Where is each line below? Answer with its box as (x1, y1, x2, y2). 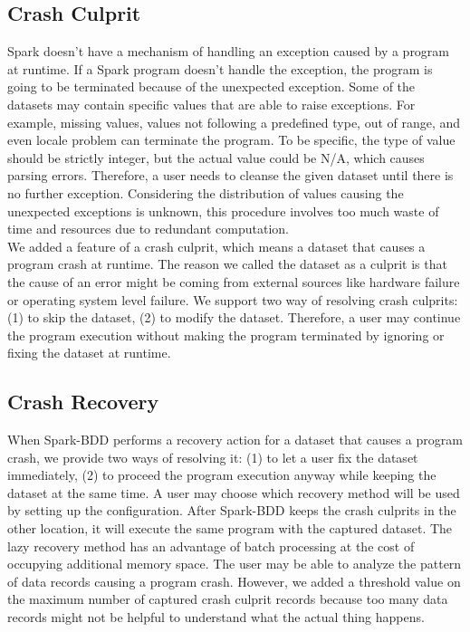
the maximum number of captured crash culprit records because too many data (7, 589, 448, 608)
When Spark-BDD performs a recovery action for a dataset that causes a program (7, 430, 463, 449)
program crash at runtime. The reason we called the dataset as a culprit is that (7, 254, 447, 273)
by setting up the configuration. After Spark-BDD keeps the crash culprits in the (7, 501, 456, 520)
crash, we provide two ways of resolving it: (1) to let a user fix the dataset (7, 447, 418, 466)
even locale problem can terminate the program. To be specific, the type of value (7, 130, 456, 149)
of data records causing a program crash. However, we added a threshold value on (7, 571, 461, 590)
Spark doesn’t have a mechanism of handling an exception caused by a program (7, 42, 450, 61)
